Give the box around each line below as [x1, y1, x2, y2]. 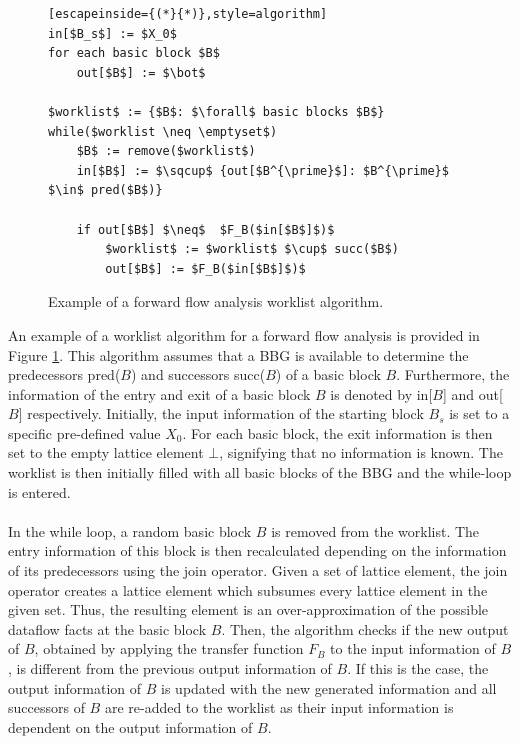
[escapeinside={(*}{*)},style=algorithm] [48, 7, 328, 21]
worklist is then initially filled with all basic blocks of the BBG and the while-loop [8, 462, 512, 483]
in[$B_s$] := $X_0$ [48, 26, 177, 41]
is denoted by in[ [330, 383, 433, 404]
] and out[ [442, 383, 503, 404]
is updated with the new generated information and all [161, 677, 497, 698]
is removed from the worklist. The [271, 520, 480, 541]
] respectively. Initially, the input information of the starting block [18, 403, 424, 424]
